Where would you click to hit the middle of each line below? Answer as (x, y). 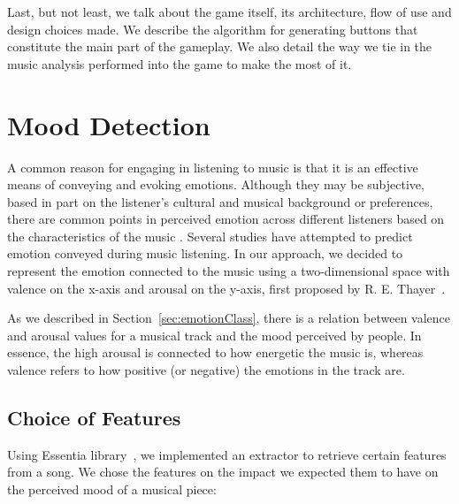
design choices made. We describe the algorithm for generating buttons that (213, 29)
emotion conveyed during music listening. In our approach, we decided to (205, 253)
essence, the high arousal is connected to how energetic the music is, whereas (215, 352)
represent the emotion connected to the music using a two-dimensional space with (229, 271)
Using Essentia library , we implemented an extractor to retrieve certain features (227, 454)
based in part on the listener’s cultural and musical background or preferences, (220, 201)
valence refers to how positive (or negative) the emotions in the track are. (206, 370)
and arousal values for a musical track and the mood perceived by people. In (214, 335)
